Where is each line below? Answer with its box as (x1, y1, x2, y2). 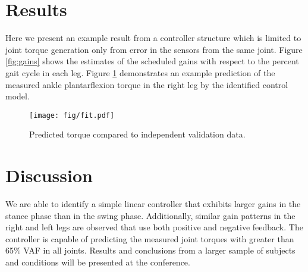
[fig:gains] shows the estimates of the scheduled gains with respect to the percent (5, 55, 299, 67)
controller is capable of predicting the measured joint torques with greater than (5, 232, 294, 245)
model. (5, 90, 30, 102)
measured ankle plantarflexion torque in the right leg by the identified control (5, 78, 288, 90)
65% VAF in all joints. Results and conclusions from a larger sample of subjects (5, 244, 296, 257)
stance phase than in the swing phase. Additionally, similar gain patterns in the (5, 209, 296, 221)
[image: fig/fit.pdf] (29, 111, 115, 120)
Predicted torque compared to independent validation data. (29, 128, 246, 140)
